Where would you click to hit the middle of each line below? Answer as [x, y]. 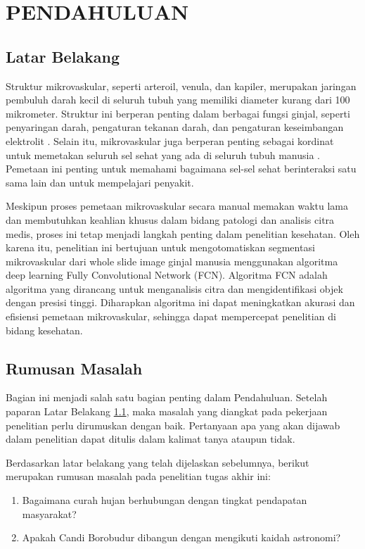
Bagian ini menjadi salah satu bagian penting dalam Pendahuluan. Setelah [167, 397]
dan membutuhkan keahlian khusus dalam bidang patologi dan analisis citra [170, 219]
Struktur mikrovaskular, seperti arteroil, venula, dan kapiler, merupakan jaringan [181, 86]
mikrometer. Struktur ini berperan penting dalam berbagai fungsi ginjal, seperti [178, 113]
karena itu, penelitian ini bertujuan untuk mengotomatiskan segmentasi [160, 247]
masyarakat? [49, 513]
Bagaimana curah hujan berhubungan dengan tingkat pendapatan [165, 500]
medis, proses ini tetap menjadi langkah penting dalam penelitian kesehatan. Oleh [183, 233]
